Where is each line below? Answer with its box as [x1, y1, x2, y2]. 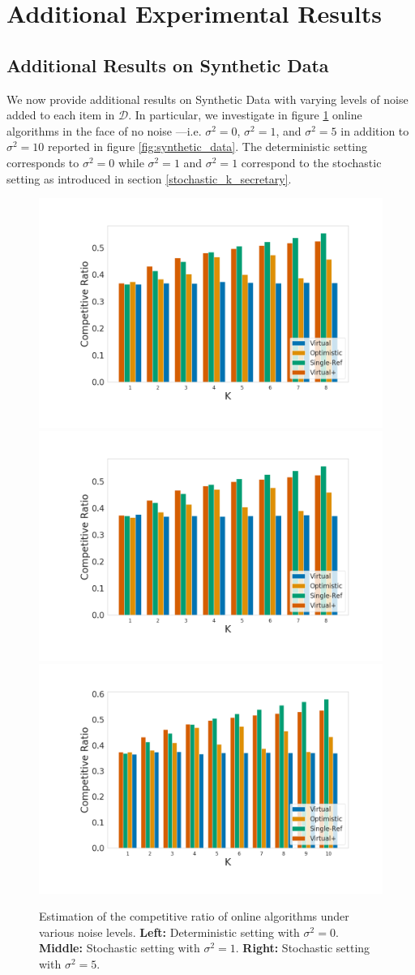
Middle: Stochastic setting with [39, 939, 200, 956]
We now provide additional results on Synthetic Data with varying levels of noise [6, 90, 409, 107]
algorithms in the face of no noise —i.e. [6, 122, 202, 139]
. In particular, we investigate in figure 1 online [128, 106, 362, 123]
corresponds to [6, 153, 79, 170]
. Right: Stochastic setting [235, 939, 370, 956]
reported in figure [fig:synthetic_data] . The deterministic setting [48, 138, 368, 155]
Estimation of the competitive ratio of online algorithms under [39, 908, 349, 925]
